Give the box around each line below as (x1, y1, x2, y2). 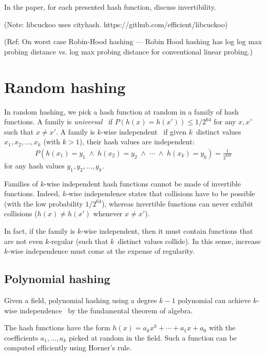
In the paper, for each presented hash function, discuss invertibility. (4, 2, 216, 12)
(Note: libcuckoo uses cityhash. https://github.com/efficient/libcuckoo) (4, 18, 228, 29)
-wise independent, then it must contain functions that (81, 226, 253, 236)
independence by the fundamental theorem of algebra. (20, 305, 193, 315)
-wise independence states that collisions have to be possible (66, 188, 255, 199)
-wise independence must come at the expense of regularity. (8, 246, 195, 256)
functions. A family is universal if (4, 116, 113, 127)
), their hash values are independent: (79, 136, 195, 147)
